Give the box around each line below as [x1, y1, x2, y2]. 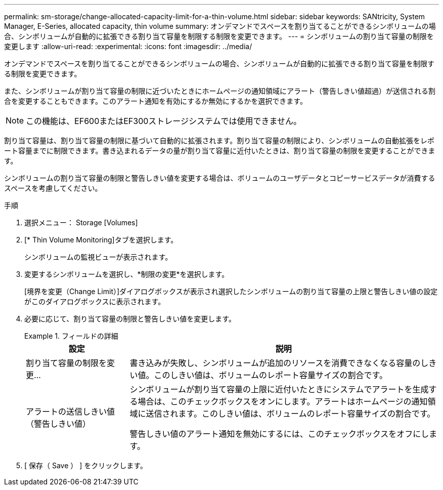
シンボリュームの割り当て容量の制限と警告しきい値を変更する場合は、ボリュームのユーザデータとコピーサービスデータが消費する [4, 174, 435, 182]
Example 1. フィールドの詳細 [24, 332, 118, 340]
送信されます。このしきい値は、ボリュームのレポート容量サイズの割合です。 [146, 409, 435, 419]
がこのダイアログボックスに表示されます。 [24, 297, 165, 306]
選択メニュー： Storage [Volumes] [24, 218, 138, 227]
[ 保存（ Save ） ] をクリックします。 [24, 461, 147, 470]
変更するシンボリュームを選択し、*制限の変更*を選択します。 [24, 270, 229, 278]
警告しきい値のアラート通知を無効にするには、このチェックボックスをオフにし [129, 429, 429, 439]
